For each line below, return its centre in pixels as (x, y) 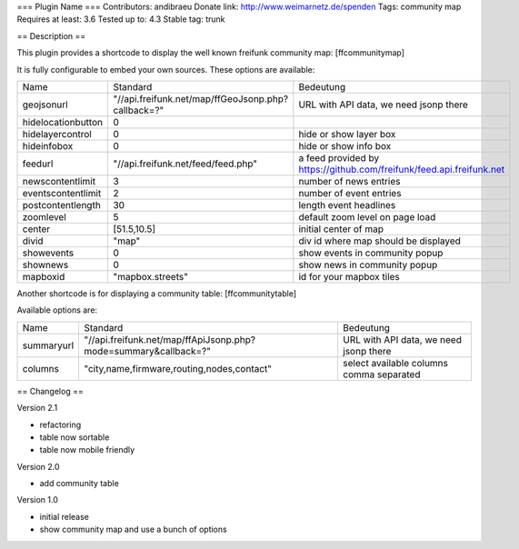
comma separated (381, 374)
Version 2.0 (38, 466)
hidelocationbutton (63, 122)
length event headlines (347, 205)
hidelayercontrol (57, 134)
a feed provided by (339, 157)
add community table (80, 484)
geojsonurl (45, 105)
